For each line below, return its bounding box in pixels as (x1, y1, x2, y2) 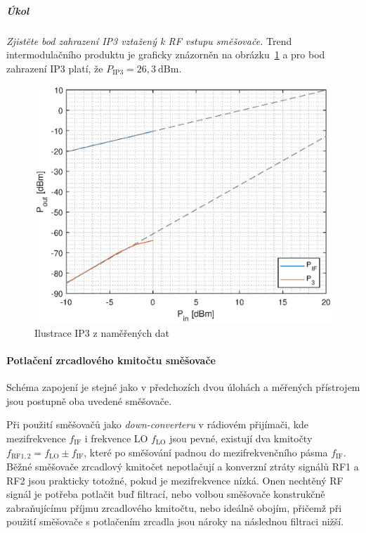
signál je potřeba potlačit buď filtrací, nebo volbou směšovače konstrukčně (6, 487, 325, 501)
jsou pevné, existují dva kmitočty (169, 430, 313, 445)
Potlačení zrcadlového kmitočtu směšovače (6, 353, 216, 367)
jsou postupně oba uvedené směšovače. (6, 393, 172, 408)
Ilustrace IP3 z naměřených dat (34, 325, 170, 340)
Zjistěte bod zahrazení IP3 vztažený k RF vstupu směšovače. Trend (6, 33, 292, 48)
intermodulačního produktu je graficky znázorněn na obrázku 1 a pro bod (6, 47, 325, 62)
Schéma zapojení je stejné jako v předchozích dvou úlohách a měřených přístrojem (6, 380, 360, 394)
